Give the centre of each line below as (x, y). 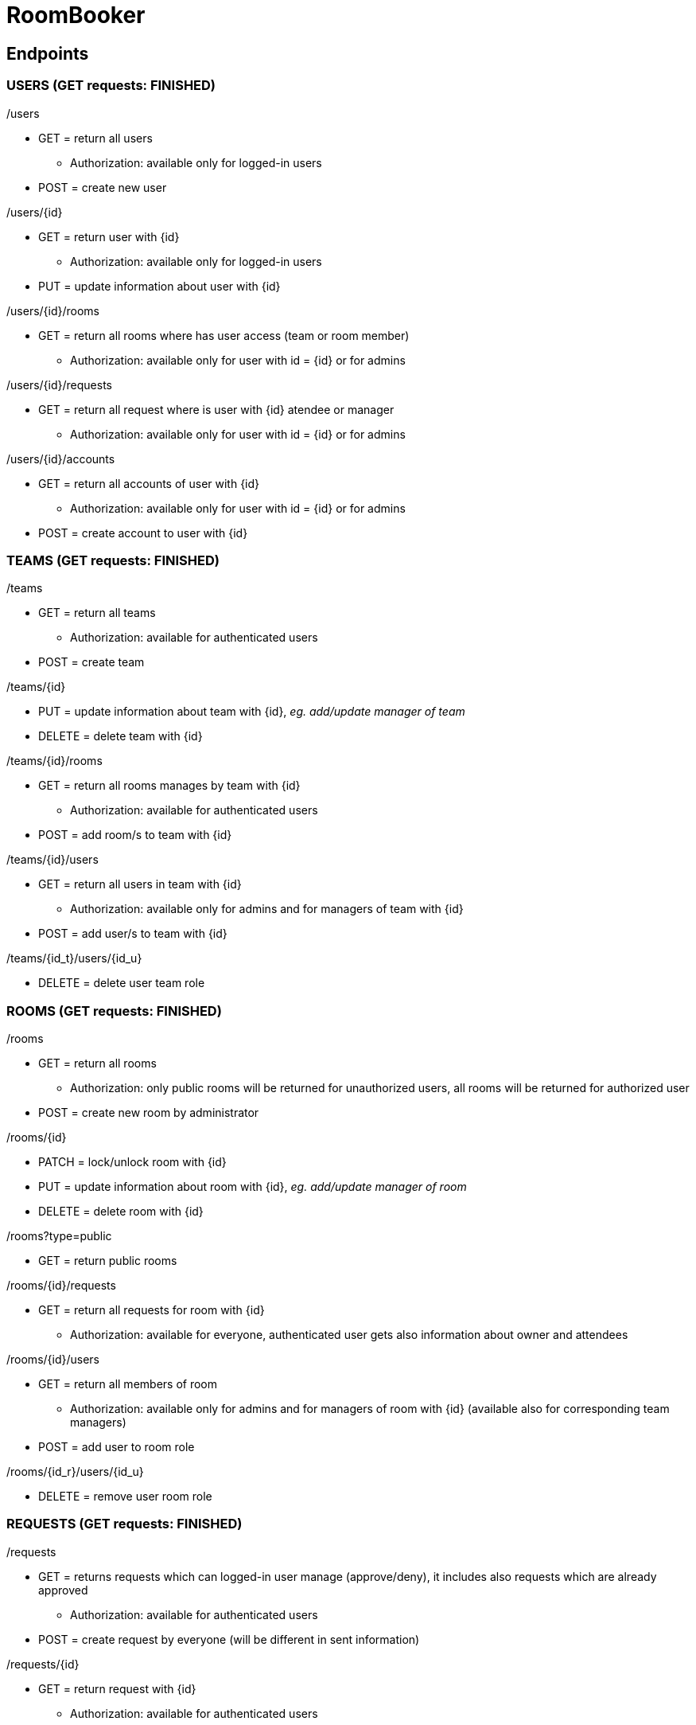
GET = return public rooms (108, 1261)
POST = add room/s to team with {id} (135, 835)
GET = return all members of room (128, 1384)
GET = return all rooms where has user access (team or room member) (224, 335)
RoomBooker (76, 15)
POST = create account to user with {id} (143, 533)
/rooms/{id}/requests (61, 1286)
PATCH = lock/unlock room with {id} (132, 1162)
